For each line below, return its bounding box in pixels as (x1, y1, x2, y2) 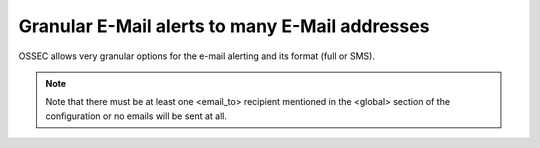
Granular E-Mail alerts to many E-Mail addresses (18, 15, 430, 37)
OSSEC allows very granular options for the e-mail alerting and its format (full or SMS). (18, 50, 375, 62)
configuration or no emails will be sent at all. (45, 110, 228, 122)
